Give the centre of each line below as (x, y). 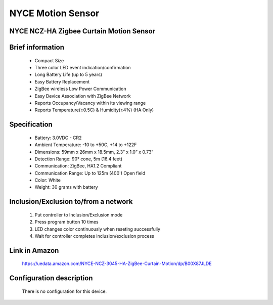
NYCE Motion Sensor (54, 13)
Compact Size (49, 60)
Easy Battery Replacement (62, 81)
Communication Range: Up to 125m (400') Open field (90, 173)
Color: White (48, 180)
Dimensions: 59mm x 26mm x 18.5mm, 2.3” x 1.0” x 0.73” (94, 152)
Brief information (37, 47)
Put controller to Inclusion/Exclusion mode (79, 214)
